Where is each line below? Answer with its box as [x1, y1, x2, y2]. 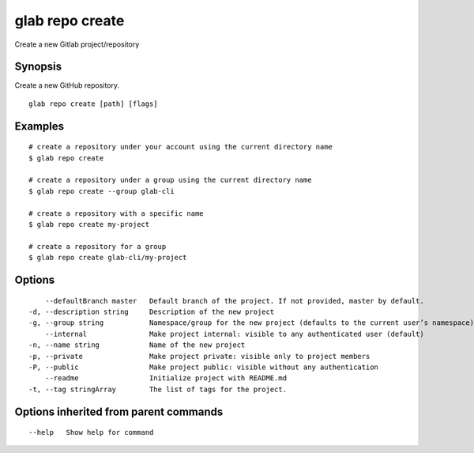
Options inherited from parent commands [14, 405, 224, 418]
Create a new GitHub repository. [14, 81, 120, 90]
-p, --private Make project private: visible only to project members [28, 352, 371, 361]
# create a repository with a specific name [28, 209, 205, 217]
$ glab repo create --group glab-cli [28, 187, 175, 195]
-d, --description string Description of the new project [28, 307, 275, 316]
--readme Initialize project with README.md [44, 374, 288, 383]
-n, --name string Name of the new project [28, 341, 246, 349]
